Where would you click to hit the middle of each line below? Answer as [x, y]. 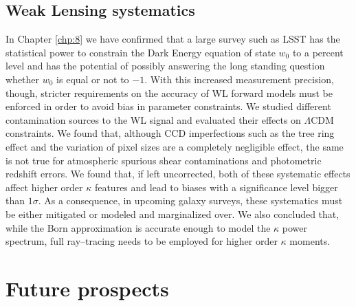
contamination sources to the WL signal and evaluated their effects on [153, 119]
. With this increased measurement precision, [239, 79]
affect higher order [44, 187]
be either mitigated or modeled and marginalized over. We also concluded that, [173, 214]
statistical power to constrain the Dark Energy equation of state [141, 52]
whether [23, 79]
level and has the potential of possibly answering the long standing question [165, 66]
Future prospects [87, 288]
